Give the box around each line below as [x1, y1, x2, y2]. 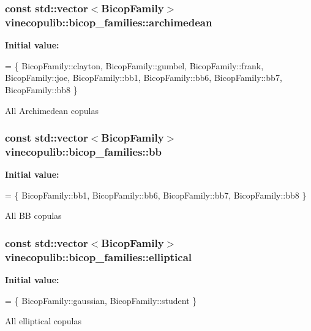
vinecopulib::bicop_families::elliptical [5, 249, 192, 264]
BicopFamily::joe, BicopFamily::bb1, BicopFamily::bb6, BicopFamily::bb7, [5, 71, 282, 84]
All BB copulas [5, 209, 62, 222]
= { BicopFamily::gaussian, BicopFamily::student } [5, 294, 197, 306]
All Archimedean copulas [5, 104, 99, 116]
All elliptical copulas [5, 314, 81, 327]
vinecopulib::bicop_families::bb [5, 143, 162, 159]
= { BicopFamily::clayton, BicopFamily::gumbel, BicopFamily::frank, [5, 59, 264, 72]
